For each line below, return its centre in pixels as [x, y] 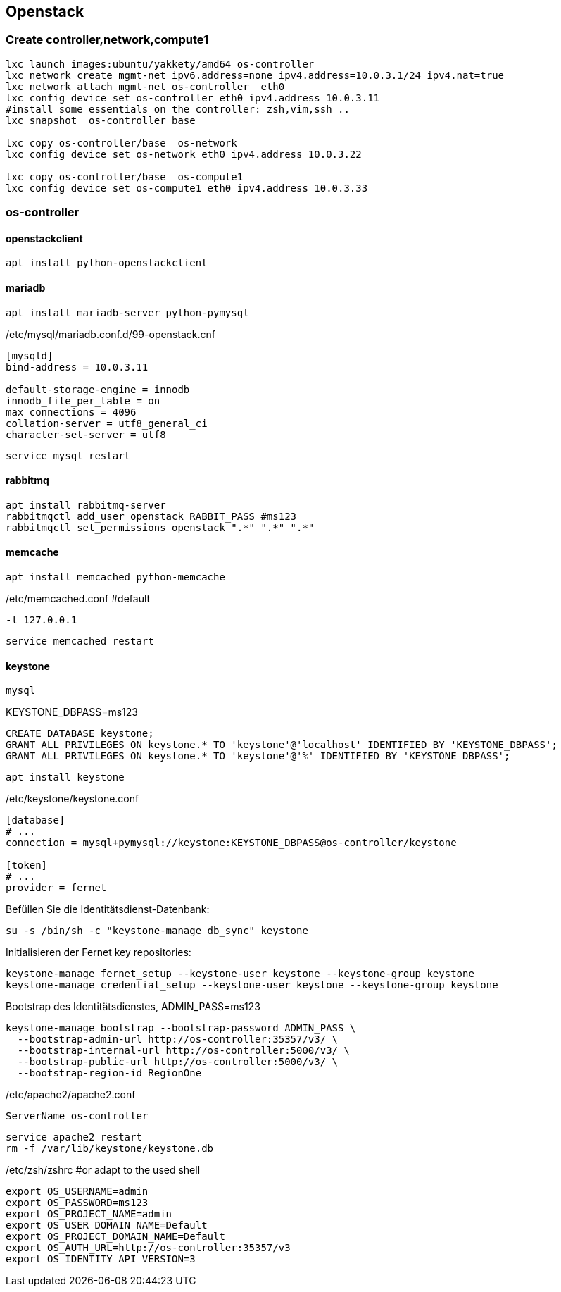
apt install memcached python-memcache [115, 577]
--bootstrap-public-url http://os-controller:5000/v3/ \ [178, 1062]
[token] [27, 865]
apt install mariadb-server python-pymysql [127, 312]
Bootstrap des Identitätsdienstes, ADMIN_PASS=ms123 [133, 1007]
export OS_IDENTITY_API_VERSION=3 [101, 1259]
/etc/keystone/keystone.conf [73, 799]
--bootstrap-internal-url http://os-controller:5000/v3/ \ [183, 1051]
